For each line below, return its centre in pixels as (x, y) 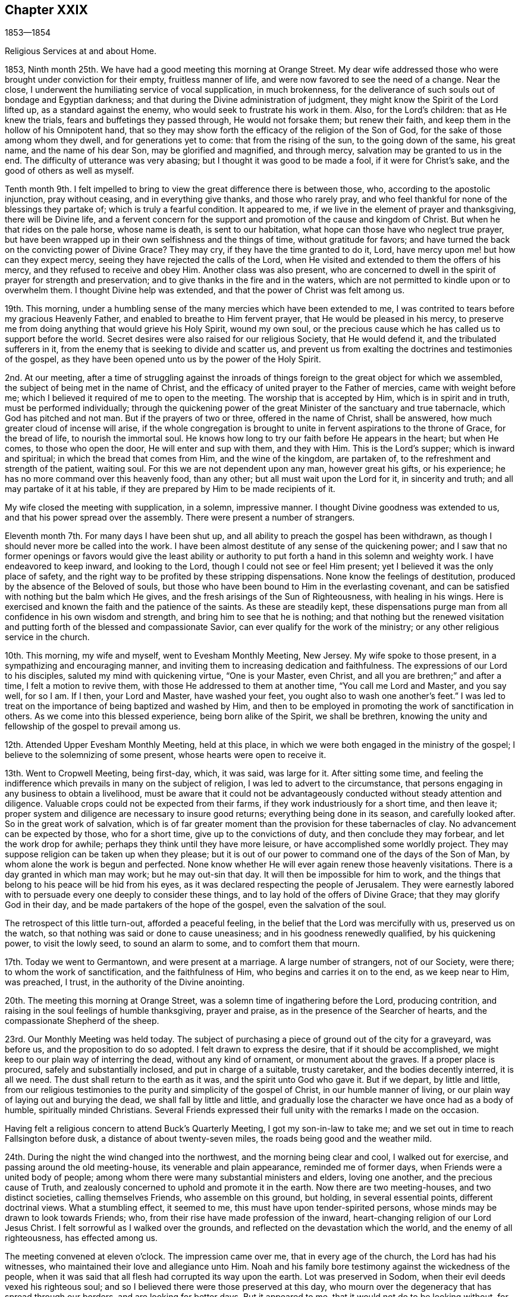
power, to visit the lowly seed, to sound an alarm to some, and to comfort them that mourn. (183, 944)
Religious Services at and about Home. (81, 51)
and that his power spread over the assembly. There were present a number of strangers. (180, 518)
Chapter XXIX (46, 10)
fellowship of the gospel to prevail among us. (93, 726)
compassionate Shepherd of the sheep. (82, 1021)
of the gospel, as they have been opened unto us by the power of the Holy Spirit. (163, 359)
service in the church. (47, 637)
